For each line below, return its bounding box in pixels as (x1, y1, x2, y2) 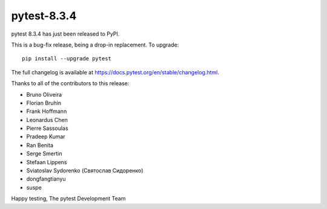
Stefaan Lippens (26, 158, 67, 166)
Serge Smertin (26, 150, 63, 157)
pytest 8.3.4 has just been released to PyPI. (11, 30, 120, 37)
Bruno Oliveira (26, 91, 62, 98)
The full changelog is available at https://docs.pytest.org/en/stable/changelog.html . (11, 68, 219, 76)
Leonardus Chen (26, 116, 68, 123)
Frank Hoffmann (26, 108, 67, 115)
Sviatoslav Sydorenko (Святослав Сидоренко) (26, 167, 144, 175)
